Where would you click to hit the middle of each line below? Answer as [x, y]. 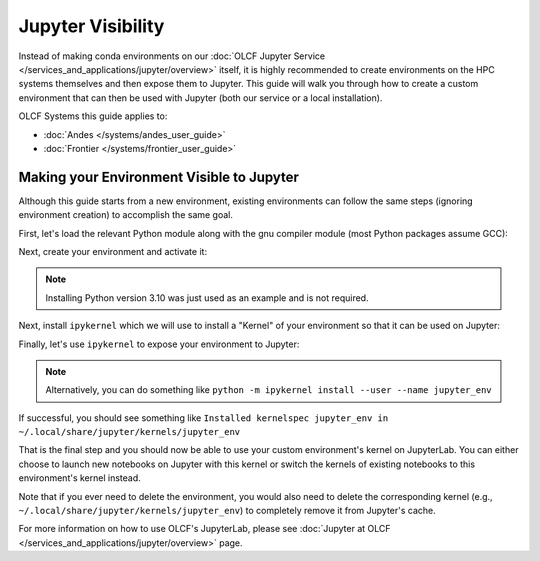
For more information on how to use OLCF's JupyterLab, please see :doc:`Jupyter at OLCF [204, 529]
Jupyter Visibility [91, 26]
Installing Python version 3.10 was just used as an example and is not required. [207, 297]
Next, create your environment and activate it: [113, 251]
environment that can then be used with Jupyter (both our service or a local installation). [200, 97]
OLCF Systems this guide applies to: [93, 116]
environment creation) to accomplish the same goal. [126, 215]
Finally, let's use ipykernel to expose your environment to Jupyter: [159, 344]
